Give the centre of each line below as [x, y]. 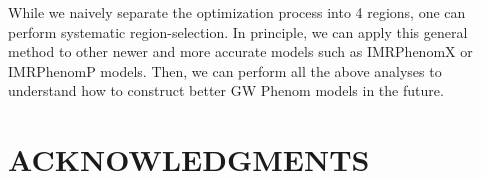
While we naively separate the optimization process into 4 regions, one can [237, 12]
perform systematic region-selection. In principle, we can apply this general [238, 31]
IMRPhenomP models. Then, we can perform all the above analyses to [225, 70]
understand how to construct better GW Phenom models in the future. [226, 90]
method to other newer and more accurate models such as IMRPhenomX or [240, 51]
